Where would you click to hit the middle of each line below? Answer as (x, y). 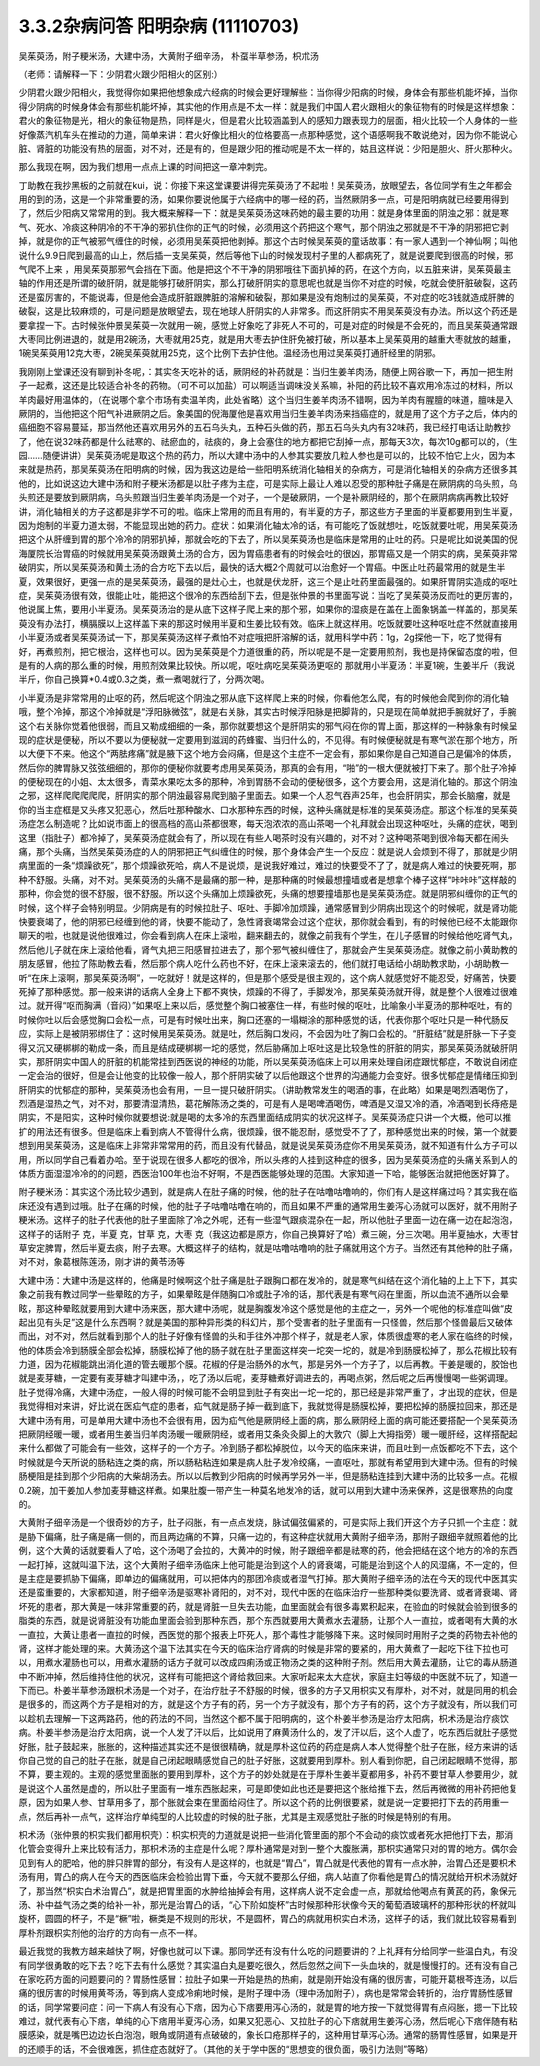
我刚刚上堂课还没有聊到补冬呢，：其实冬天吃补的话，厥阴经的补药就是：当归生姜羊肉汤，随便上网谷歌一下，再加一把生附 (266, 371)
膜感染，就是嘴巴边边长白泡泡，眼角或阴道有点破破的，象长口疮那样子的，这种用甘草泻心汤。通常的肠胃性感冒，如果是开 (268, 2035)
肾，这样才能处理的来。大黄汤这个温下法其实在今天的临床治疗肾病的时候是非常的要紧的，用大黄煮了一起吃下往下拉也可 (263, 1648)
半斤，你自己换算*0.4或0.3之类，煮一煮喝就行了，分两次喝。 (144, 679)
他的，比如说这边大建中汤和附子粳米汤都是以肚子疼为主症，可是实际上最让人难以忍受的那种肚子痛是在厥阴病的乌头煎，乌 (268, 483)
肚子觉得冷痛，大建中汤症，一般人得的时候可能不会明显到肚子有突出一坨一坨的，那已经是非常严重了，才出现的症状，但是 (268, 1392)
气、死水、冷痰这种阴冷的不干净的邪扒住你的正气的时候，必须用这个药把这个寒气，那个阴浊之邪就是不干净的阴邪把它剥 (263, 227)
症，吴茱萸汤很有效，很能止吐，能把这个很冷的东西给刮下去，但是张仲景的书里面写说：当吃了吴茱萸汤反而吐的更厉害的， (268, 595)
